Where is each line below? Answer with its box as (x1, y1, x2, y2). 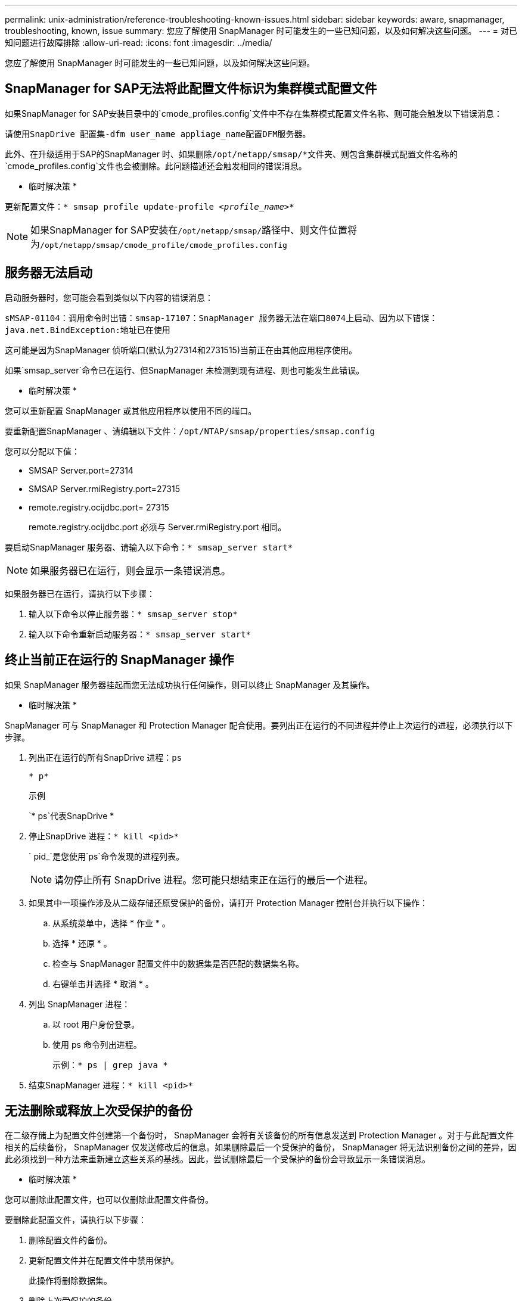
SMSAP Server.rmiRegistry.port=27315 (29, 483, 180, 494)
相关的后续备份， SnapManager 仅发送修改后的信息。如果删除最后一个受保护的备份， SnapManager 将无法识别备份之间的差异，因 (5, 1142, 517, 1153)
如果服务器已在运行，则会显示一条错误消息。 (30, 564, 231, 577)
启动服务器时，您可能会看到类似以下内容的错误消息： (5, 292, 213, 303)
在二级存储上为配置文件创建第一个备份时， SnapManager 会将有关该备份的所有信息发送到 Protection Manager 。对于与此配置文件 (5, 1130, 514, 1141)
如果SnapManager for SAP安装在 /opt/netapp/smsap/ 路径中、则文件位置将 (30, 223, 358, 236)
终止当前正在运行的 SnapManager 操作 (5, 652, 234, 668)
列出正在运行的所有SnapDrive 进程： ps (29, 752, 182, 762)
